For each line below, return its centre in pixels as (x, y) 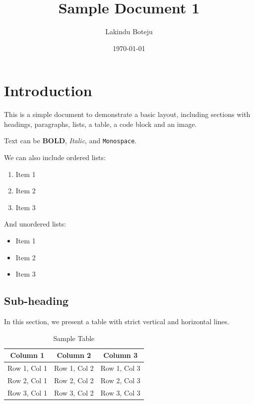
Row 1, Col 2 (74, 368)
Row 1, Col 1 (27, 368)
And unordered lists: (35, 224)
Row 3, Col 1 (27, 392)
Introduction (48, 90)
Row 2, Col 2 (74, 380)
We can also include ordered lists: (55, 157)
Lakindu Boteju (129, 31)
